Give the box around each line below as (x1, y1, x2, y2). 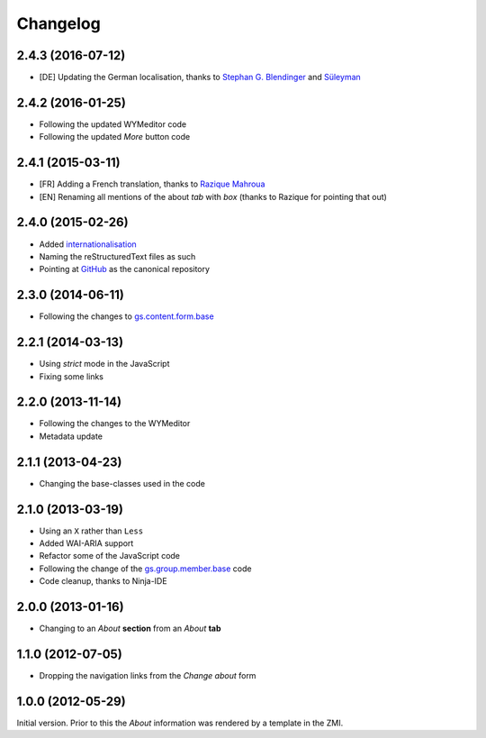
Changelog (16, 14, 101, 33)
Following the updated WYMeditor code (39, 118, 187, 130)
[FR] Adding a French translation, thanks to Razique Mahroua (39, 178, 265, 189)
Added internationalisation (39, 239, 137, 250)
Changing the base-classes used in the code (39, 478, 206, 488)
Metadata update (39, 431, 103, 442)
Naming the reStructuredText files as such (39, 251, 196, 261)
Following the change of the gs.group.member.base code (39, 563, 252, 574)
